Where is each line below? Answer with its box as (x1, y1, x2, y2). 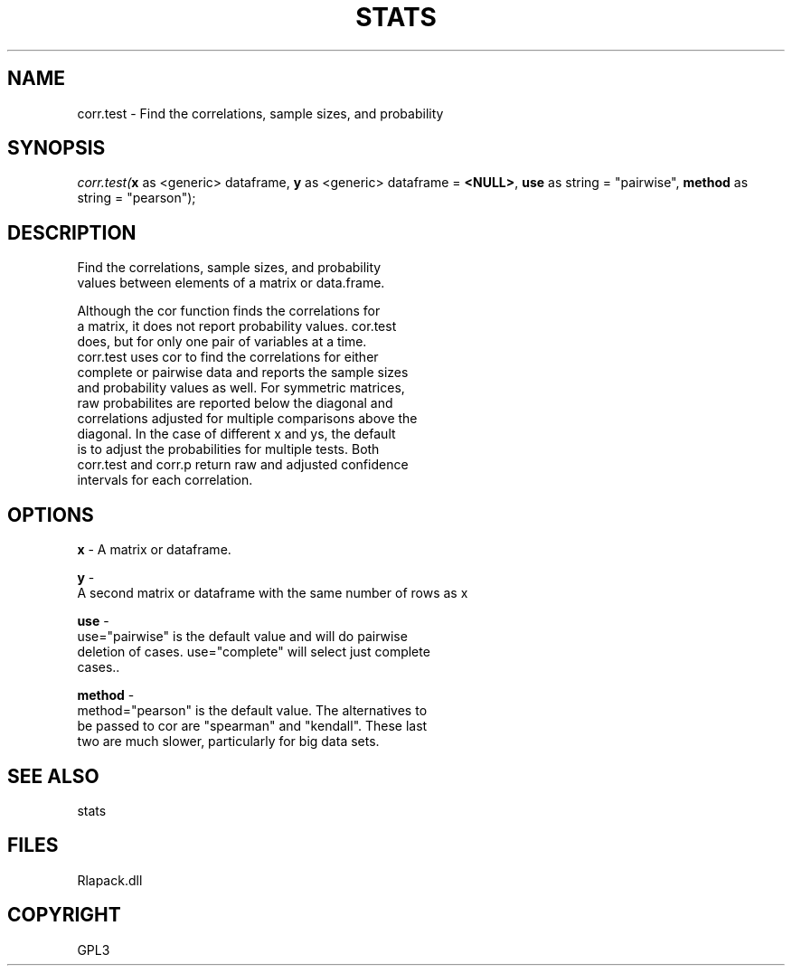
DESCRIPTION (7, 221, 137, 244)
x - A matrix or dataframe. (77, 542, 231, 558)
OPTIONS (7, 503, 94, 526)
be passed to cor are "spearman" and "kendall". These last (77, 718, 428, 734)
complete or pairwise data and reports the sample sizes (77, 364, 409, 381)
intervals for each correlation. (77, 472, 253, 488)
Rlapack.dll (77, 872, 143, 888)
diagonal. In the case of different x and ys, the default (77, 426, 396, 442)
